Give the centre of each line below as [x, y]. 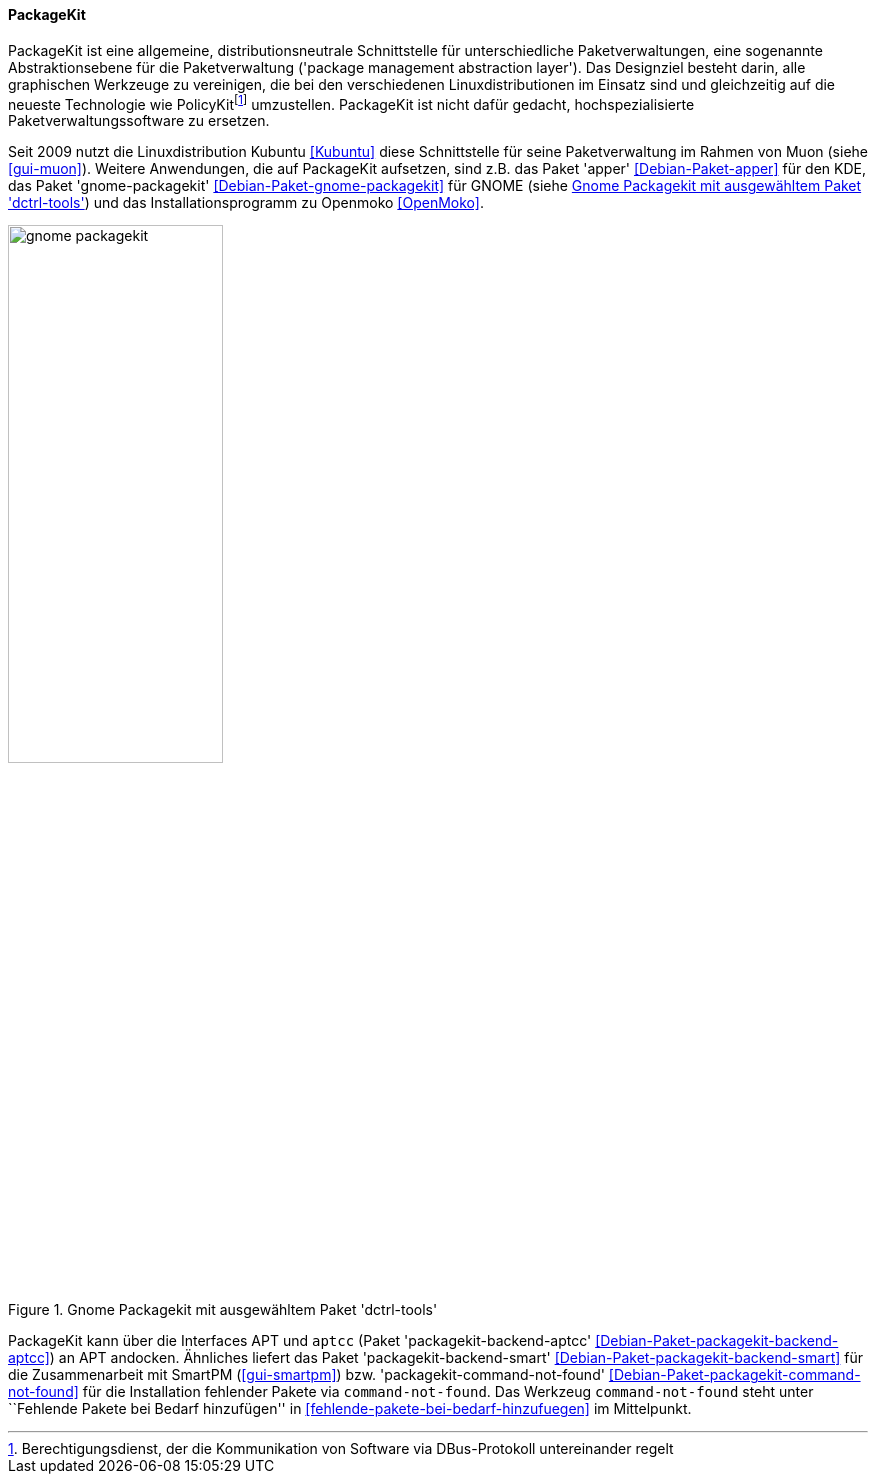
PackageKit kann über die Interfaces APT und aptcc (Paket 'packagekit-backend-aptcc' [300, 1341]
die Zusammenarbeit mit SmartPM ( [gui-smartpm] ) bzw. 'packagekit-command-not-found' [306, 1375]
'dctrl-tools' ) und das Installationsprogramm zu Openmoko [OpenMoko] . [246, 203]
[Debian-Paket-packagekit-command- [734, 1375]
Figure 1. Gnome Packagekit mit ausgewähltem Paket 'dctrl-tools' [223, 1310]
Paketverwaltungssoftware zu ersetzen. [139, 121]
